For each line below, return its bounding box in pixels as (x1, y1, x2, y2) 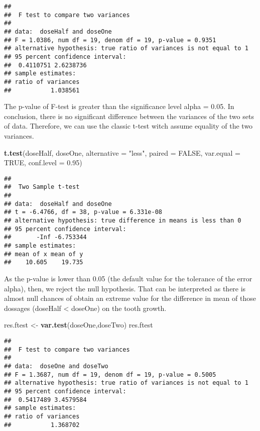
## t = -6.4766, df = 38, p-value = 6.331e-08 (4, 208, 162, 216)
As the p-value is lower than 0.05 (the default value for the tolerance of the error (4, 273, 252, 283)
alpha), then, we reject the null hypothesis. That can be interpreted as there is (4, 283, 246, 293)
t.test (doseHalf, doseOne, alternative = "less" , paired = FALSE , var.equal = (4, 147, 240, 158)
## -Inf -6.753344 (4, 234, 87, 241)
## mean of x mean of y (4, 250, 83, 258)
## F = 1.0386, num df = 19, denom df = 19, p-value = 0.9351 (4, 36, 216, 44)
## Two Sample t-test (4, 183, 80, 191)
